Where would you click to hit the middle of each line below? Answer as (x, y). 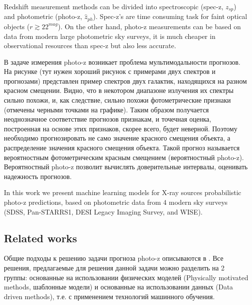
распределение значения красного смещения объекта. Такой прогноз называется (122, 148)
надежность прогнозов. (38, 176)
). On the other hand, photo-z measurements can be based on (149, 26)
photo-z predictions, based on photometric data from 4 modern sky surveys (116, 202)
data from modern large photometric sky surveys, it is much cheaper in (110, 36)
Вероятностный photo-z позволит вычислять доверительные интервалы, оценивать (126, 167)
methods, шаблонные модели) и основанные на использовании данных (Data (118, 287)
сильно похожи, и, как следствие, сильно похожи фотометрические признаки (118, 100)
